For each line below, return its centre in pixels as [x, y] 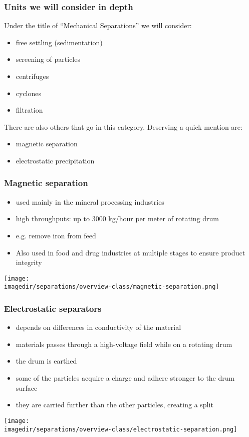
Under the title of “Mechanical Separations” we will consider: [98, 25]
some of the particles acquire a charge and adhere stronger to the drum [125, 378]
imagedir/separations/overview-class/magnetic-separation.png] [112, 287]
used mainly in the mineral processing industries [90, 201]
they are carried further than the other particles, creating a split [114, 405]
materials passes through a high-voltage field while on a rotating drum [124, 344]
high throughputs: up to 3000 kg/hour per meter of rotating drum [117, 218]
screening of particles [48, 59]
